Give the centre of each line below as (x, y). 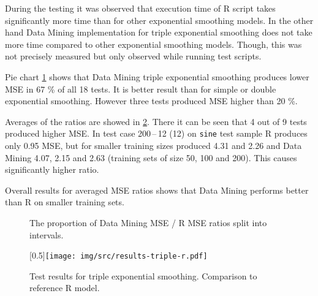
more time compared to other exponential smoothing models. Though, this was (153, 44)
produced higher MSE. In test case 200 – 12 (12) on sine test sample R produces (156, 133)
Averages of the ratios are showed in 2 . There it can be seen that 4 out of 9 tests (156, 121)
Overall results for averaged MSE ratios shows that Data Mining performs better (157, 190)
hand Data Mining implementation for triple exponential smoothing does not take (159, 32)
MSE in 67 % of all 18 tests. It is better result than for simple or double (141, 89)
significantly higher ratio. (52, 169)
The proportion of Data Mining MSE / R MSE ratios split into (148, 222)
